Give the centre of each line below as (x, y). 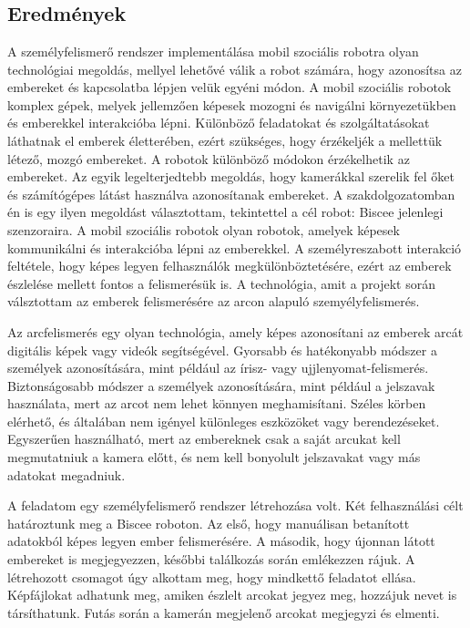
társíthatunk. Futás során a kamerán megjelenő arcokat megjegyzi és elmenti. (224, 612)
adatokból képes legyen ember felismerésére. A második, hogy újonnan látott (221, 541)
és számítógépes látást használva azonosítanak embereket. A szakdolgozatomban (231, 194)
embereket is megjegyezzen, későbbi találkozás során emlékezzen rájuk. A (211, 559)
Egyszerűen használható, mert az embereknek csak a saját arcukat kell (204, 439)
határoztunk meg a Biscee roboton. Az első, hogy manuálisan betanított (209, 523)
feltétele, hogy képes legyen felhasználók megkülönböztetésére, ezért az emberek (230, 266)
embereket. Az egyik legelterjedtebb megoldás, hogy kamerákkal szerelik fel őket (231, 176)
